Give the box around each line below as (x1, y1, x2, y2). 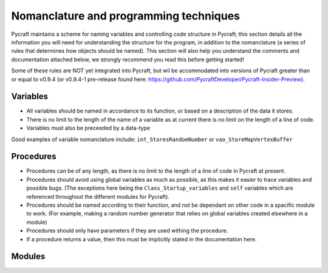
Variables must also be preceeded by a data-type (26, 125, 151, 132)
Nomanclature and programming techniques (11, 9, 240, 22)
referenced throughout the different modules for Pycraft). (26, 193, 170, 200)
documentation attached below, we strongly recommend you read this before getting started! (11, 55, 244, 63)
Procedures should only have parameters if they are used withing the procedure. (26, 227, 228, 234)
